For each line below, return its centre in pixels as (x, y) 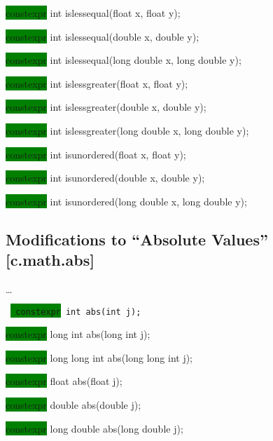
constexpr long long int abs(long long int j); (99, 357)
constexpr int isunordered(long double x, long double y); (126, 201)
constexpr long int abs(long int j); (78, 334)
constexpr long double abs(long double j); (94, 428)
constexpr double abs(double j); (73, 404)
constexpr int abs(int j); (78, 312)
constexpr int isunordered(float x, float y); (96, 154)
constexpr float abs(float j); (64, 381)
